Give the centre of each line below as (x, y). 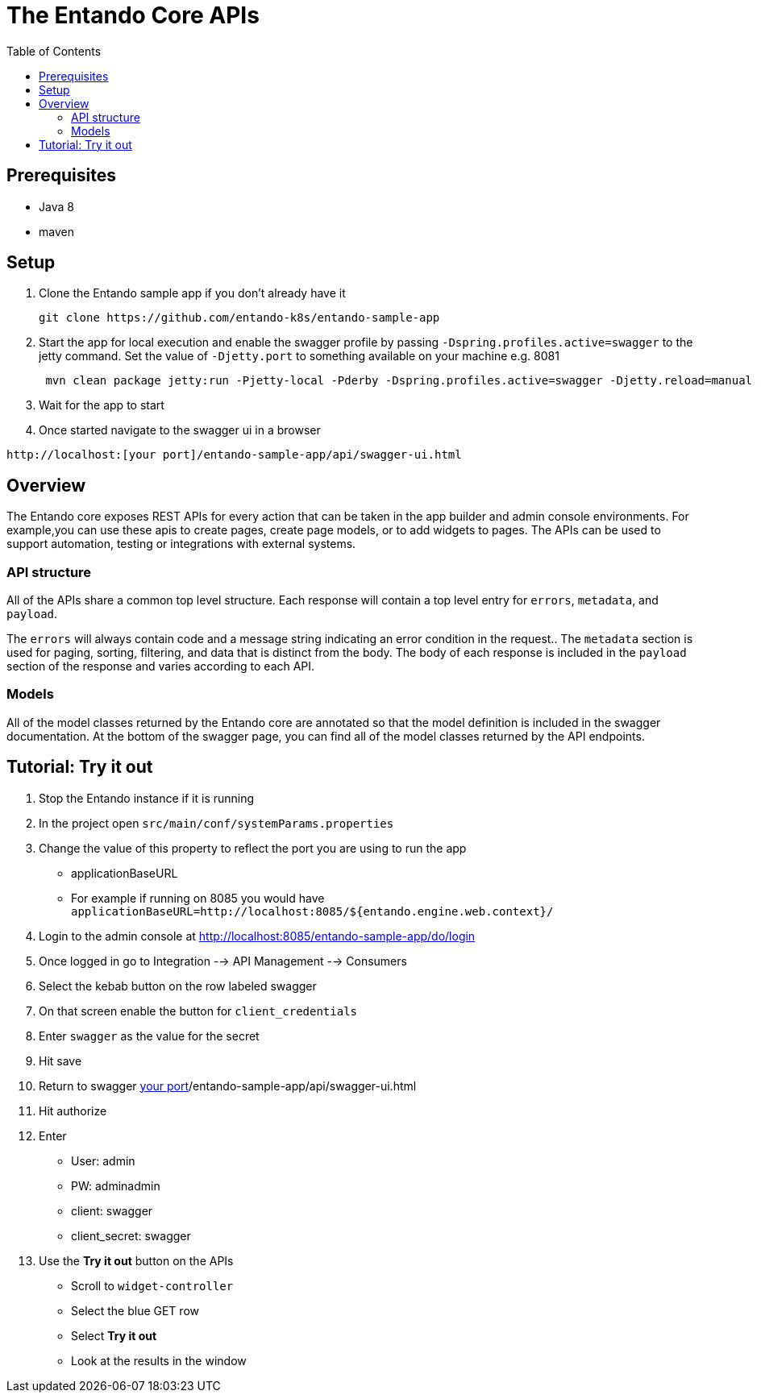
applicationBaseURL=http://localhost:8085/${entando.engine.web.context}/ (312, 911)
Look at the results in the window (159, 1360)
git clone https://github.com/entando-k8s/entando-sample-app (239, 318)
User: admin (103, 1160)
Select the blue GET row (135, 1310)
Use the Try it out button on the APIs (136, 1260)
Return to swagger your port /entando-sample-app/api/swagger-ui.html (228, 1086)
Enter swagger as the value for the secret (149, 1036)
